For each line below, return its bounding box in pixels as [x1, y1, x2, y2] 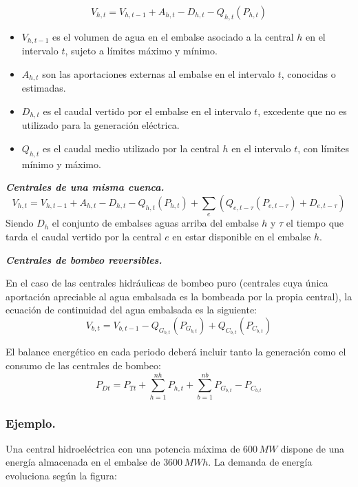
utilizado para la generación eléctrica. [21, 118, 180, 132]
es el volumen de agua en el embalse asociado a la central [52, 29, 294, 43]
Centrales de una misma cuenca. [6, 180, 165, 194]
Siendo [6, 216, 34, 230]
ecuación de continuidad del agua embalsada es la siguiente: [6, 302, 257, 317]
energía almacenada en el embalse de [6, 455, 160, 469]
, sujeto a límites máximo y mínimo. [65, 43, 218, 58]
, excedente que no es [257, 103, 347, 118]
